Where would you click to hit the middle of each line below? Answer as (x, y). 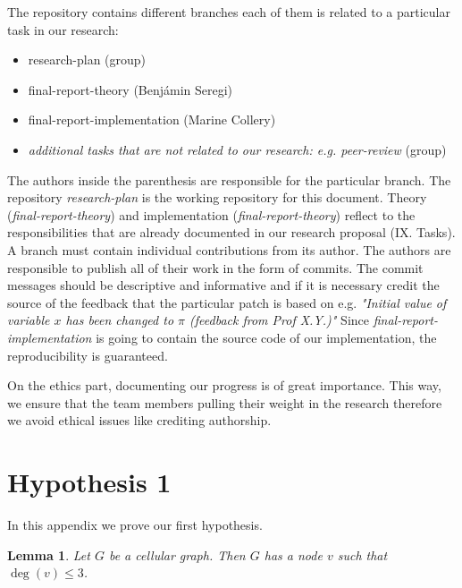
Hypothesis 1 (89, 482)
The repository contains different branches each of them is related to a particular (229, 12)
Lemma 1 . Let (49, 554)
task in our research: (63, 29)
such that (362, 554)
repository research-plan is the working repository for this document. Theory (217, 197)
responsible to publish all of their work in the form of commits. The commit (215, 267)
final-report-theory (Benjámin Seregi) (130, 89)
